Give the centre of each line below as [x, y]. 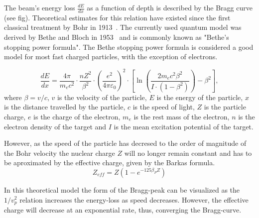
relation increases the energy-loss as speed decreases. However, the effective [134, 199]
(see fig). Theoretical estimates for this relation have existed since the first [117, 17]
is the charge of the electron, [77, 116]
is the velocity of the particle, [102, 97]
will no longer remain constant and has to [188, 153]
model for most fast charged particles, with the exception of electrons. [111, 56]
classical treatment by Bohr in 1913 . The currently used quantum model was [123, 27]
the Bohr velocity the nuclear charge [60, 153]
